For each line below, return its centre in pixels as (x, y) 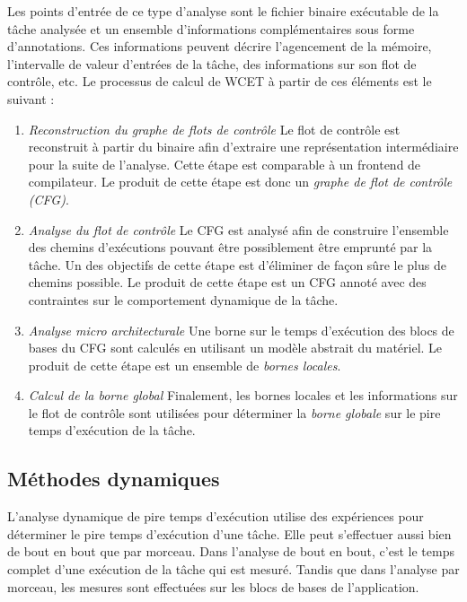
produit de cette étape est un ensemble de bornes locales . (185, 365)
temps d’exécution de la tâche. (112, 430)
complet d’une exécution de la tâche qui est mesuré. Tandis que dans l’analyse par (233, 569)
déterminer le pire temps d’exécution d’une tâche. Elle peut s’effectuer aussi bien (229, 533)
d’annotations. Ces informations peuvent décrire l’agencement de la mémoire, (220, 46)
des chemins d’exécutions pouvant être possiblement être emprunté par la (230, 247)
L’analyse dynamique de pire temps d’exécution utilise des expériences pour (216, 516)
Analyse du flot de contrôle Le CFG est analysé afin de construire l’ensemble (238, 229)
